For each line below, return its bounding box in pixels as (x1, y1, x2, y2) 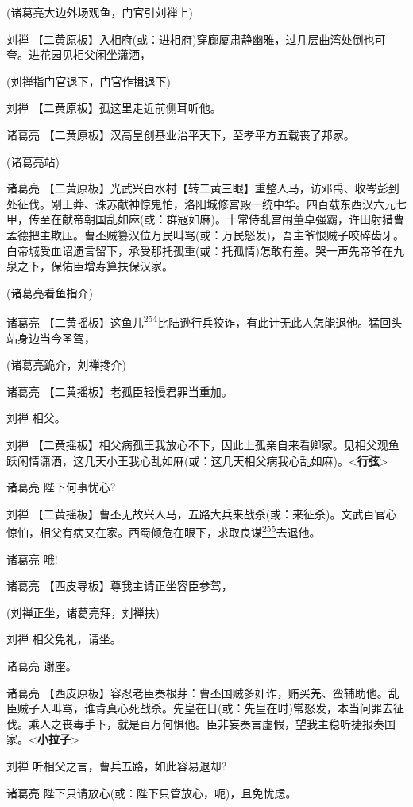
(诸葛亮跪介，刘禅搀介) (6, 356, 126, 373)
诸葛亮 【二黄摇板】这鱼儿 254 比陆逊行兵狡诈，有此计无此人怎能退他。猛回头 (6, 312, 403, 330)
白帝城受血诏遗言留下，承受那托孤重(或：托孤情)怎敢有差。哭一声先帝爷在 (6, 242, 393, 258)
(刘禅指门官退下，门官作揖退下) (6, 72, 171, 89)
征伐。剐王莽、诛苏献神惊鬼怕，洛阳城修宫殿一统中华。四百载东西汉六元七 (17, 195, 407, 211)
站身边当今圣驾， (6, 329, 95, 346)
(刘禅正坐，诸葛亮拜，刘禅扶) (6, 603, 160, 620)
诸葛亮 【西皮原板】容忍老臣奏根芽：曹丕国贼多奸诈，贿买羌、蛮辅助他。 (6, 684, 388, 700)
